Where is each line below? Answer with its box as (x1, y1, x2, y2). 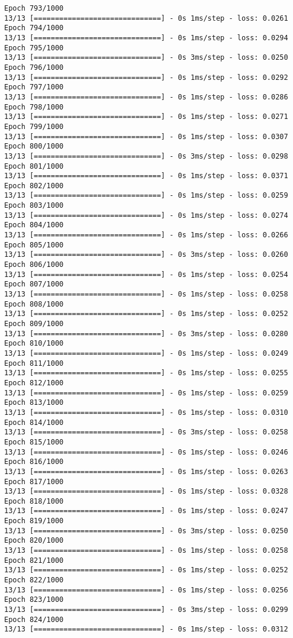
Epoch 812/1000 (4, 378, 64, 387)
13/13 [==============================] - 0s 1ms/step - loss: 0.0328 (4, 487, 288, 496)
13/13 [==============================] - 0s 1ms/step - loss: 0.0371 (4, 172, 288, 181)
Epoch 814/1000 (4, 418, 64, 427)
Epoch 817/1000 (4, 477, 64, 486)
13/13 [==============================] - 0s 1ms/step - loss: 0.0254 (4, 270, 288, 279)
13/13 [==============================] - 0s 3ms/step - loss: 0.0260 (4, 250, 288, 259)
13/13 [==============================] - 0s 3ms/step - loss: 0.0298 (4, 152, 288, 160)
